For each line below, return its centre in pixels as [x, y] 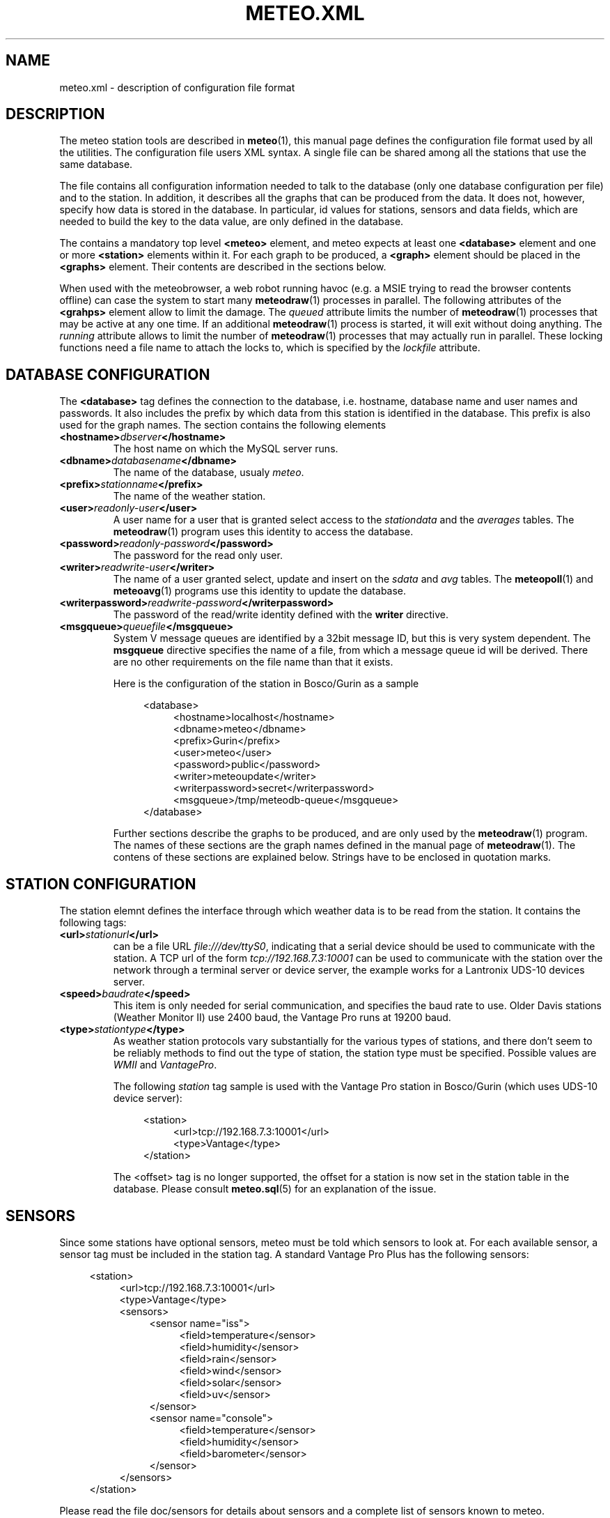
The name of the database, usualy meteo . [209, 473]
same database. [96, 164]
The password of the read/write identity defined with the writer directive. [281, 615]
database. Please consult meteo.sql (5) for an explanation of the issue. [275, 1189]
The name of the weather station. [189, 496]
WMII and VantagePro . [165, 1065]
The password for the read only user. [198, 555]
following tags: [93, 923]
